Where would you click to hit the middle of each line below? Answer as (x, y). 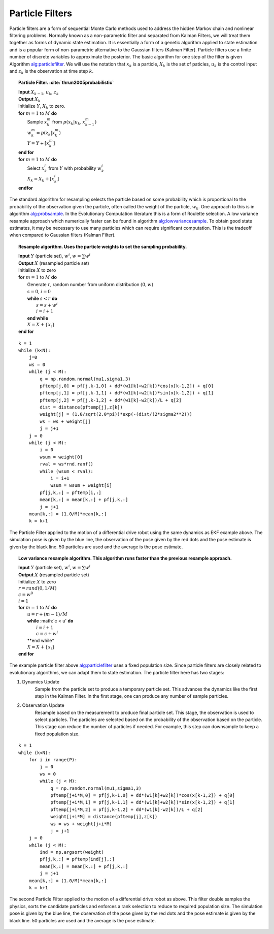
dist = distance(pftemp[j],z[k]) (81, 407)
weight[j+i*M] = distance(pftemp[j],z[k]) (104, 817)
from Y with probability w (75, 168)
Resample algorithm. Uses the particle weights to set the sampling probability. (103, 246)
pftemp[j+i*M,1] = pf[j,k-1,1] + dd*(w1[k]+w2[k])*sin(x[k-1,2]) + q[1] (143, 802)
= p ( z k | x (46, 133)
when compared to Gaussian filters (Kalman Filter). (63, 235)
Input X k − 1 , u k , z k (39, 92)
